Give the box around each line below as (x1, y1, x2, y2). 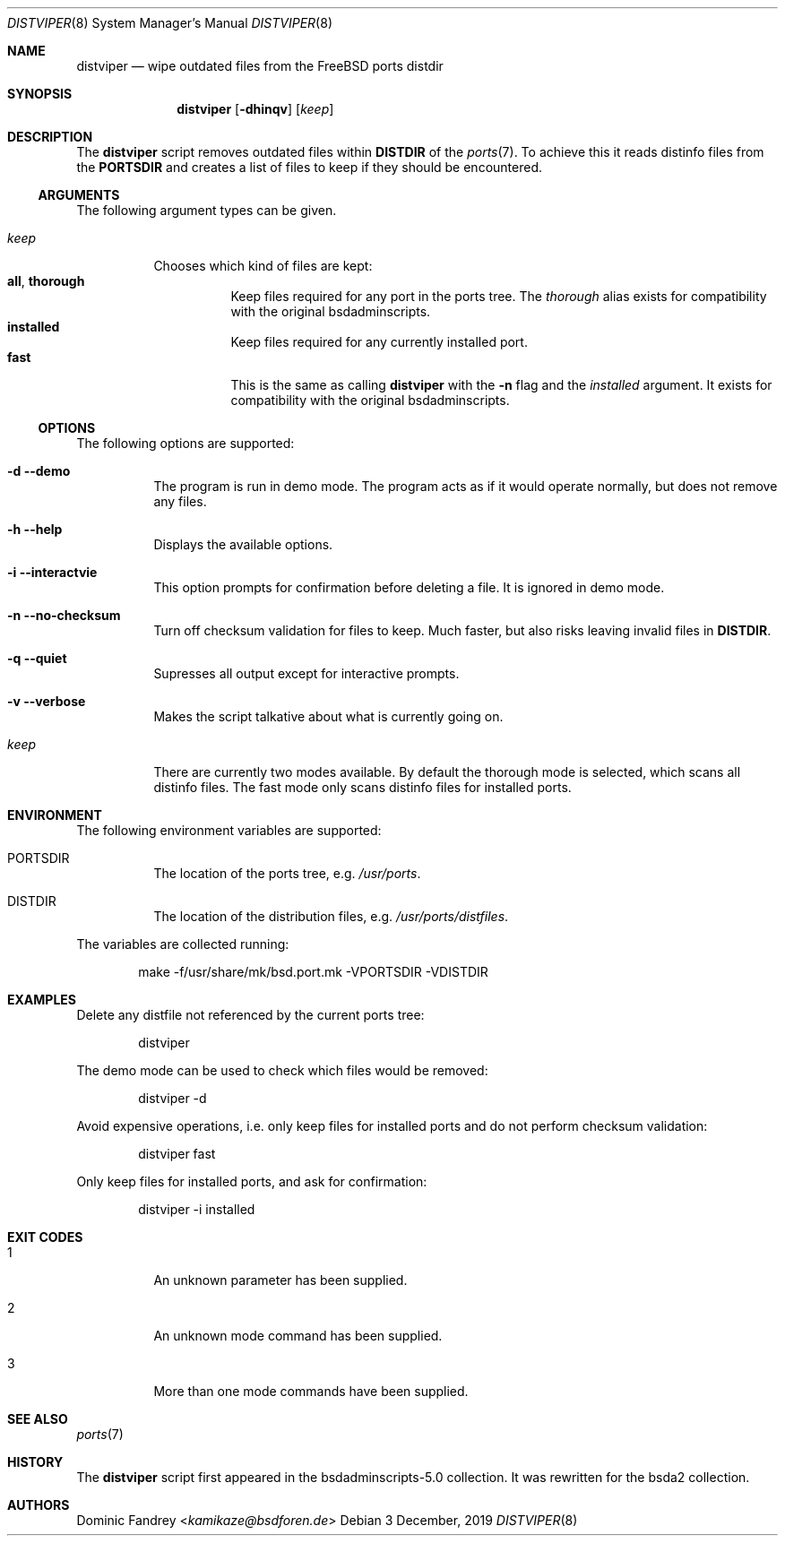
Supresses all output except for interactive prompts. (153, 666, 460, 681)
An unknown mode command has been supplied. (153, 1328, 443, 1343)
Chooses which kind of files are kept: (153, 258, 373, 273)
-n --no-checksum (7, 608, 121, 623)
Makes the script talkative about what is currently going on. (153, 709, 504, 724)
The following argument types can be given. (76, 203, 337, 218)
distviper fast (138, 1146, 216, 1161)
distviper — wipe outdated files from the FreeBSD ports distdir (76, 58, 444, 73)
